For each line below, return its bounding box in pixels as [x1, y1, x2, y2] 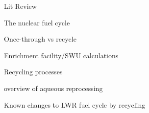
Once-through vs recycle [4, 34, 76, 44]
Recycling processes [4, 67, 63, 77]
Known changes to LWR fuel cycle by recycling [4, 99, 146, 110]
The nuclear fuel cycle [4, 17, 70, 27]
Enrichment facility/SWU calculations [4, 50, 119, 60]
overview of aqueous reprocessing [4, 83, 103, 93]
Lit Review [4, 1, 37, 11]
